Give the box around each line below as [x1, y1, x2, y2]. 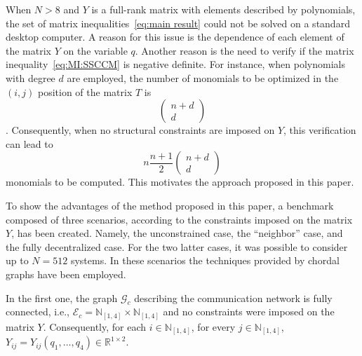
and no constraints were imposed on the [163, 304, 335, 319]
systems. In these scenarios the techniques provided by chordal [70, 253, 340, 268]
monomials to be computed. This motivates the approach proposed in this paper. [6, 174, 354, 189]
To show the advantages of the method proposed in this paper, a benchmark [6, 198, 334, 212]
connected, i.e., [6, 304, 69, 319]
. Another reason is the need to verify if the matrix [135, 43, 354, 57]
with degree [6, 70, 55, 85]
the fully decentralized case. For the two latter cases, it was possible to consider [6, 239, 348, 254]
